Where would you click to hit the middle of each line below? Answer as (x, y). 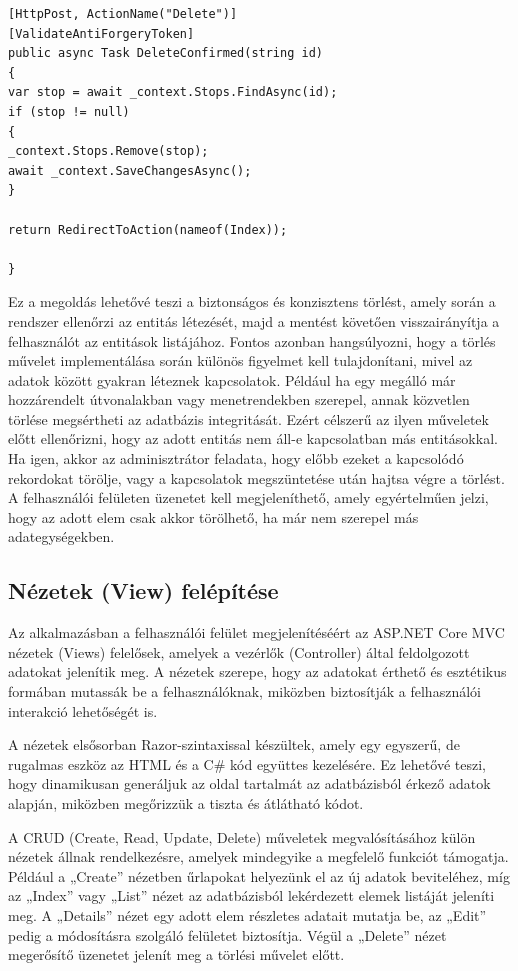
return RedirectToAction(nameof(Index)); (148, 229)
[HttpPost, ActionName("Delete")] (123, 14)
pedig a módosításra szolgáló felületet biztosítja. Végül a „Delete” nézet (227, 934)
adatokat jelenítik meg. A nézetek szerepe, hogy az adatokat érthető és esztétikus (257, 671)
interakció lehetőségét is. (83, 710)
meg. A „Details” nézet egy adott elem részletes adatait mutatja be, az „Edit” (247, 914)
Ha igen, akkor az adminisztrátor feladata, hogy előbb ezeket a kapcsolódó (236, 458)
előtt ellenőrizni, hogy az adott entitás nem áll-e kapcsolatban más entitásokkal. (253, 438)
